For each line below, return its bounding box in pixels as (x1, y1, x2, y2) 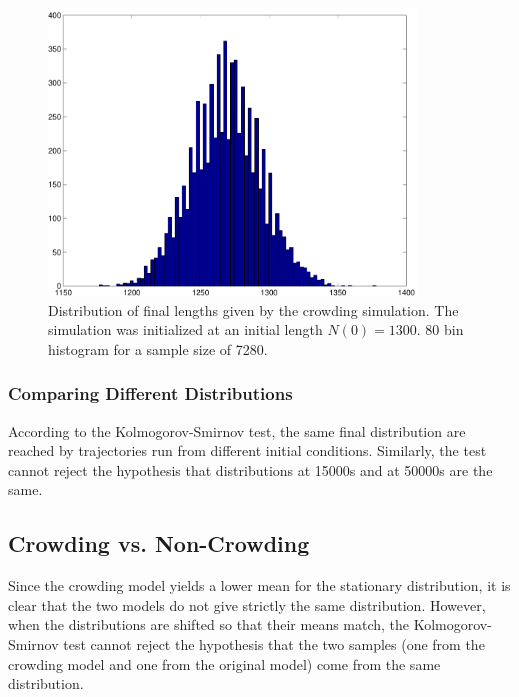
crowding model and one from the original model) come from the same (8, 653, 441, 674)
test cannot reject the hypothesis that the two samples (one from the (63, 633, 485, 654)
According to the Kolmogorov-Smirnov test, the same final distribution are (8, 420, 466, 441)
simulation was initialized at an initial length (48, 319, 323, 340)
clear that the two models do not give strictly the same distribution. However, (8, 594, 486, 615)
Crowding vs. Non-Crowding (8, 528, 310, 559)
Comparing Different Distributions (8, 381, 293, 406)
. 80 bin (416, 319, 464, 340)
